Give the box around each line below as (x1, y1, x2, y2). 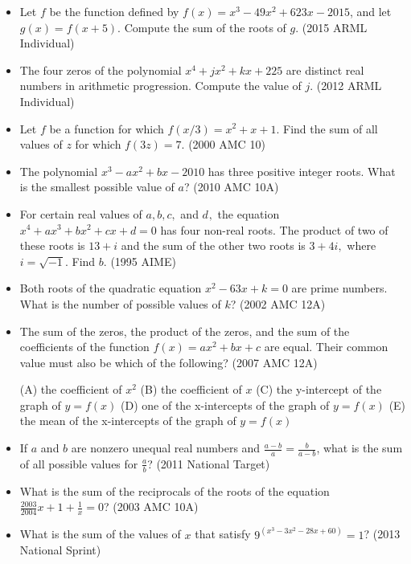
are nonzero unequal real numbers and (71, 439, 261, 456)
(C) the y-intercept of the (256, 381, 382, 398)
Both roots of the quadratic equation (19, 280, 202, 296)
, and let (349, 3, 392, 19)
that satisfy (195, 525, 251, 542)
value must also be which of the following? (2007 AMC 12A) (19, 354, 318, 370)
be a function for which (49, 120, 164, 137)
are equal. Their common (264, 338, 388, 355)
